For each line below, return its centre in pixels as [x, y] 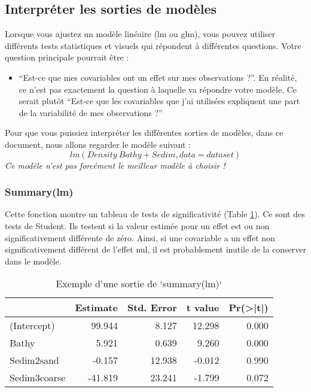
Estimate [96, 308]
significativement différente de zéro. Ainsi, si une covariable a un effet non [140, 237]
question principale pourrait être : [67, 57]
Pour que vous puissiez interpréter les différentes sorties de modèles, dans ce [144, 133]
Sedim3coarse [38, 378]
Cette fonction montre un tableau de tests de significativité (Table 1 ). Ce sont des [155, 214]
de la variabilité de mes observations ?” [91, 112]
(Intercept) [32, 326]
